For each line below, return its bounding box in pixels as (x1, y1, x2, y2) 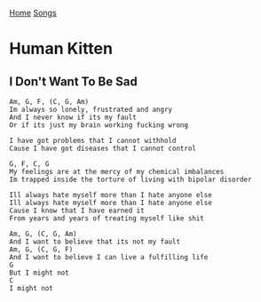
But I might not (9, 268, 69, 277)
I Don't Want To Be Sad (9, 74, 138, 89)
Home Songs (9, 8, 57, 18)
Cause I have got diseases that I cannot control (9, 144, 197, 153)
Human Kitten (9, 39, 114, 59)
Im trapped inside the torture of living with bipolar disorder (9, 175, 252, 184)
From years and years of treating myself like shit (9, 214, 204, 223)
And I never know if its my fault (9, 113, 138, 122)
